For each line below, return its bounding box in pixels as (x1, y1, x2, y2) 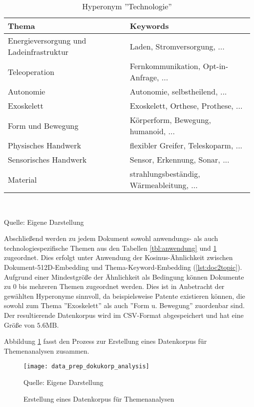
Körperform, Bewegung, (129, 114, 212, 125)
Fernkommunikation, (129, 60, 201, 72)
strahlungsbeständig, (129, 168, 200, 179)
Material (8, 173, 37, 185)
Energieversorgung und (8, 35, 86, 46)
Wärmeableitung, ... (129, 179, 198, 191)
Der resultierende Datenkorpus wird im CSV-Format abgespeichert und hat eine (4, 310, 244, 320)
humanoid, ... (129, 125, 175, 137)
